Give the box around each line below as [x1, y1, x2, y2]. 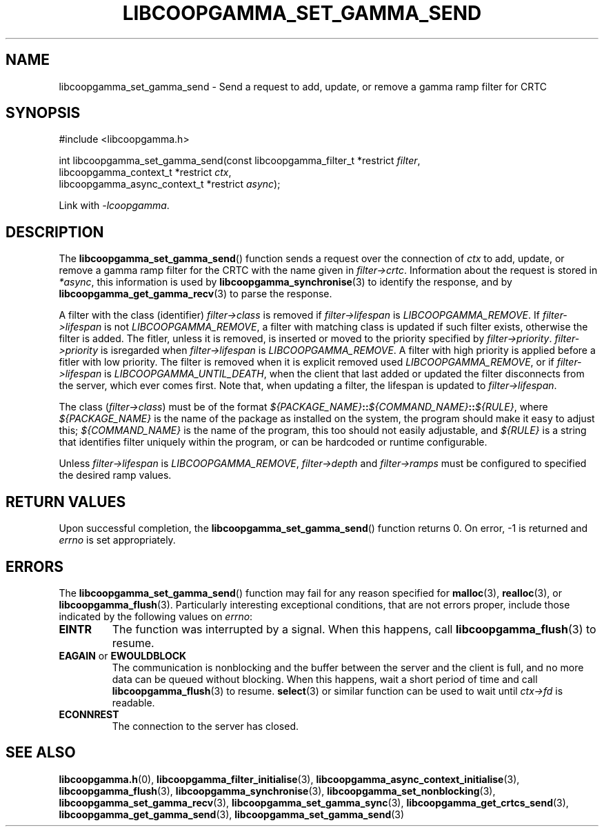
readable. [112, 696, 155, 709]
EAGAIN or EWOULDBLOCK [59, 649, 187, 662]
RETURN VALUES [6, 493, 126, 511]
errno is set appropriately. [59, 534, 176, 546]
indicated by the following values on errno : [59, 610, 253, 622]
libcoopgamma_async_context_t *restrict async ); [59, 178, 281, 190]
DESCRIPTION [6, 223, 104, 241]
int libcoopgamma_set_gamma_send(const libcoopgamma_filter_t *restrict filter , [59, 155, 421, 167]
